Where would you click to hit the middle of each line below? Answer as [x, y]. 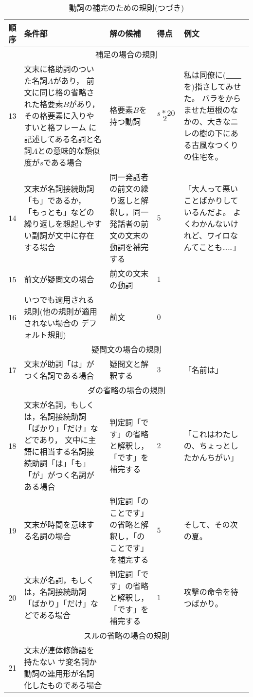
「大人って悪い [211, 189]
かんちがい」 [215, 457]
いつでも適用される [59, 300]
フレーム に [76, 127]
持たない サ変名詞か [60, 662]
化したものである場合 [63, 685]
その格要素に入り [55, 116]
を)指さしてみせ [212, 86]
